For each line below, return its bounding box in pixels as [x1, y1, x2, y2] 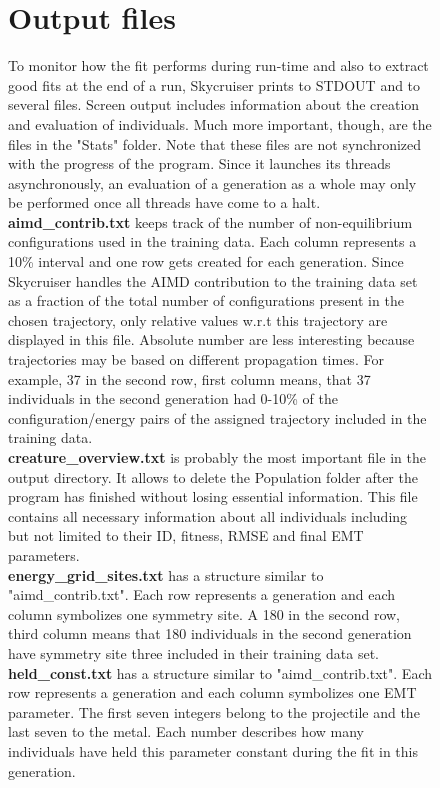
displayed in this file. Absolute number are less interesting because [8, 329, 415, 350]
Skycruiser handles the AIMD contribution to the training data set [8, 270, 418, 291]
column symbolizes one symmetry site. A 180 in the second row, [8, 603, 401, 624]
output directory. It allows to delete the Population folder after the [8, 466, 418, 487]
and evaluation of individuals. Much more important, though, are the [8, 113, 432, 134]
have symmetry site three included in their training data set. [8, 642, 379, 663]
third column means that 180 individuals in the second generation [8, 623, 412, 644]
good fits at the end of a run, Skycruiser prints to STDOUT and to [8, 74, 421, 95]
